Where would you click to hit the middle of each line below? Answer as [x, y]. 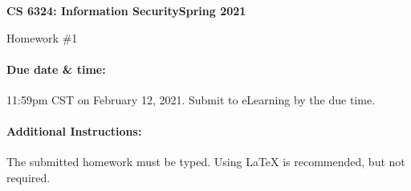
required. [28, 177]
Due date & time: [56, 69]
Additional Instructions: [74, 131]
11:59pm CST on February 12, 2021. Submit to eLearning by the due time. [191, 99]
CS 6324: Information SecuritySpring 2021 [126, 10]
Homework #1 [42, 37]
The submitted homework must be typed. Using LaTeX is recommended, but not [206, 162]
